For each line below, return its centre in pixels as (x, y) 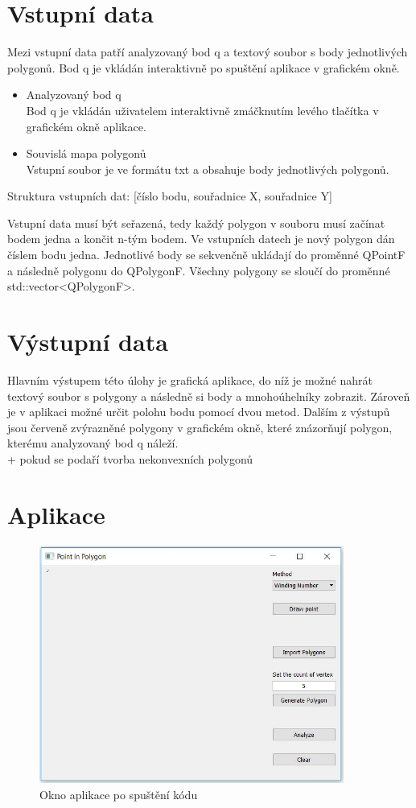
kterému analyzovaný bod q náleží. (93, 443)
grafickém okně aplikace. (86, 126)
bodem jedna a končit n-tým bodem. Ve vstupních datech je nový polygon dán (201, 239)
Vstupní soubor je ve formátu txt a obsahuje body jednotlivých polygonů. (208, 169)
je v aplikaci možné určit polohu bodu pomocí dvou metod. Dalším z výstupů (199, 412)
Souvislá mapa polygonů (86, 153)
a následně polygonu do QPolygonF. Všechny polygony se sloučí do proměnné (199, 270)
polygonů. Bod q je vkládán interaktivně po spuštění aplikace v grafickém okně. (204, 67)
